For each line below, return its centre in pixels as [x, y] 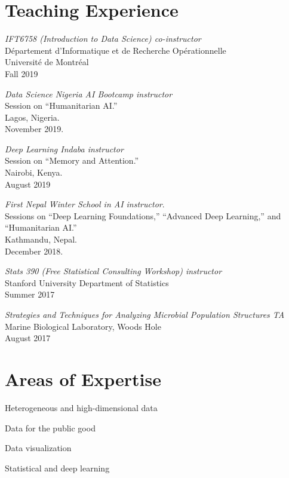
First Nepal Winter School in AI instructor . [85, 204]
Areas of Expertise [83, 379]
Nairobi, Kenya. [34, 172]
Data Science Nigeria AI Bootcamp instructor [89, 94]
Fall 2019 [21, 73]
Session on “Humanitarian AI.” [61, 105]
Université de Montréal [47, 62]
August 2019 [28, 184]
